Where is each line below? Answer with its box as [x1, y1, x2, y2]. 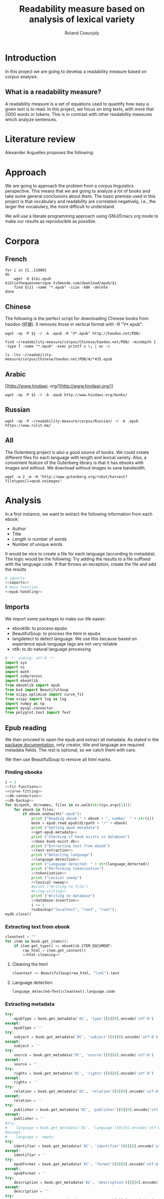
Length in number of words [12, 536, 67, 542]
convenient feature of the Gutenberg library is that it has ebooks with [5, 460, 144, 466]
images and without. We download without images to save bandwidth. [5, 465, 146, 470]
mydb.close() [5, 911, 32, 916]
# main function [5, 585, 38, 590]
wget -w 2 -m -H [5, 474, 38, 479]
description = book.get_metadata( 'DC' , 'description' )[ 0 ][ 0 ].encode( [14, 1180, 159, 1185]
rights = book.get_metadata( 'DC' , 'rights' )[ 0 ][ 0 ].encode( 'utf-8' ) [14, 1071, 154, 1076]
